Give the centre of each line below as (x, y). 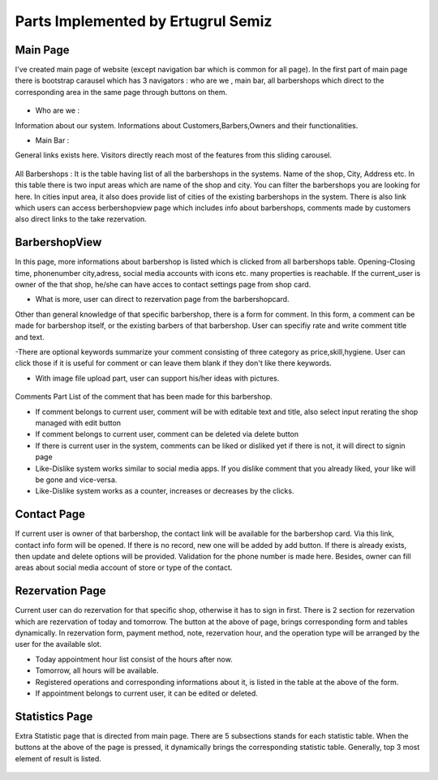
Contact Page (50, 514)
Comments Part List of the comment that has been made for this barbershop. (144, 397)
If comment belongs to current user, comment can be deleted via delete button (167, 434)
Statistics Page (54, 716)
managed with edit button (78, 423)
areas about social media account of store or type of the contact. (124, 567)
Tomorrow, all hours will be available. (97, 670)
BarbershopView (58, 242)
